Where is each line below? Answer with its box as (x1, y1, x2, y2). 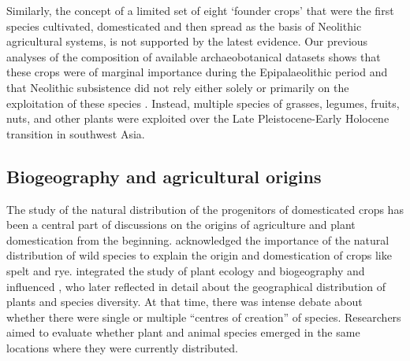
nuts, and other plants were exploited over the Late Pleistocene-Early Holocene (6, 110, 389, 127)
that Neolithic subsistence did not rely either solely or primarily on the (6, 79, 349, 95)
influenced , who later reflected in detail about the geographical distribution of (6, 278, 386, 294)
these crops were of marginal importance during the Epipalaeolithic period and (6, 64, 388, 80)
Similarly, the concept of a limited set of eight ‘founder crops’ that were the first (6, 2, 394, 18)
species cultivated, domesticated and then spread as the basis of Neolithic (6, 17, 362, 34)
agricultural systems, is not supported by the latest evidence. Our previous (6, 33, 368, 50)
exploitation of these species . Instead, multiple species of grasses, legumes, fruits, (6, 94, 400, 111)
